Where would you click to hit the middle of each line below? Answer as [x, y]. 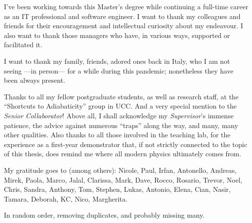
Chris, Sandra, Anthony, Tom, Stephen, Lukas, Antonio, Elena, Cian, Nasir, [117, 189]
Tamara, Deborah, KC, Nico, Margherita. [66, 198]
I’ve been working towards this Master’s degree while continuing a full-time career [126, 6]
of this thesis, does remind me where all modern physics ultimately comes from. [123, 154]
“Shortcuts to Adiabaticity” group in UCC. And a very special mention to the [120, 106]
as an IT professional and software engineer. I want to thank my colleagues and [122, 16]
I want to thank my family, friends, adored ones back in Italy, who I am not [117, 61]
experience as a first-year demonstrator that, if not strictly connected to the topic [126, 144]
